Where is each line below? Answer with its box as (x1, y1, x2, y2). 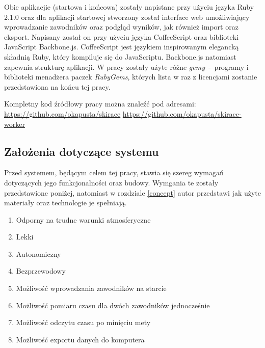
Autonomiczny (16, 248, 61, 259)
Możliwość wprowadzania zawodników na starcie (16, 283, 167, 293)
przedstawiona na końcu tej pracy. (4, 81, 111, 92)
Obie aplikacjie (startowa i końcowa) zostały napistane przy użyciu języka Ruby (4, 2, 254, 12)
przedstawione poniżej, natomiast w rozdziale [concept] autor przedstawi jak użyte (4, 187, 261, 198)
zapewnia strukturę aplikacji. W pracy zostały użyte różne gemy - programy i (4, 61, 249, 72)
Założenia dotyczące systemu (4, 143, 159, 159)
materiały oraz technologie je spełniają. (4, 197, 127, 208)
